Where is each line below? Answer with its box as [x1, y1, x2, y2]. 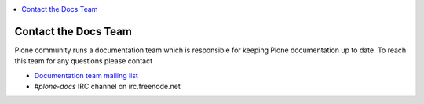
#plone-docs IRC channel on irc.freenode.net [34, 82, 181, 91]
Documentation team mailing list [34, 70, 139, 80]
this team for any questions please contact [14, 56, 153, 66]
